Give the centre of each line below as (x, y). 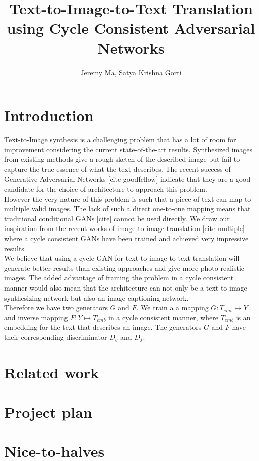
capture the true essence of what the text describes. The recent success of (117, 169)
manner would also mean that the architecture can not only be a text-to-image (126, 287)
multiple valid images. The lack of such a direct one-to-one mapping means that (127, 209)
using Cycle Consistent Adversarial (131, 28)
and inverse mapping (36, 317)
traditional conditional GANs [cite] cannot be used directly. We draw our (117, 218)
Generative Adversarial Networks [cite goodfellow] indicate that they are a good (127, 179)
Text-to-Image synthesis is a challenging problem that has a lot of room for (120, 139)
